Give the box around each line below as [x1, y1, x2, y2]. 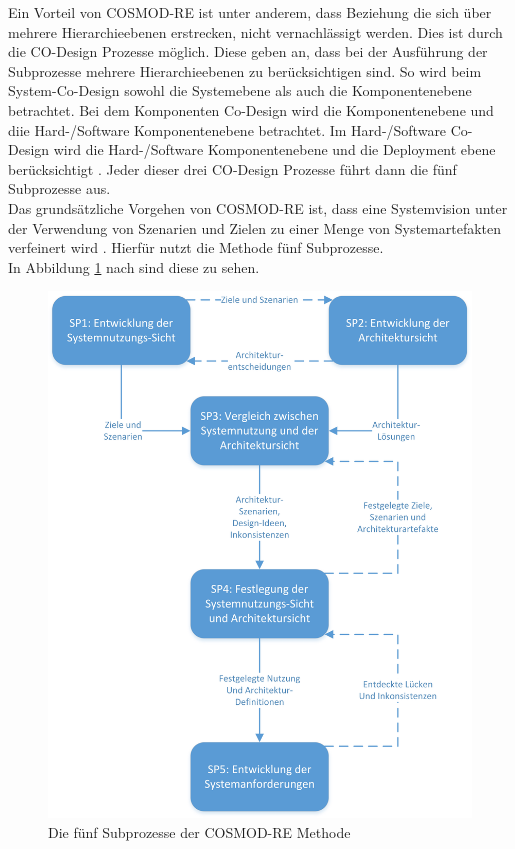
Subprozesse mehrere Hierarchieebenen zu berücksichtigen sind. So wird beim [8, 60, 482, 81]
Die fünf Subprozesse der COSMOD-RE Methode [48, 821, 351, 842]
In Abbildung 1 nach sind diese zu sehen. [8, 256, 260, 277]
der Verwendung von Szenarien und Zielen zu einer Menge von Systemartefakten [8, 217, 502, 238]
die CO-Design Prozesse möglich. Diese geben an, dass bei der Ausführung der [8, 41, 488, 62]
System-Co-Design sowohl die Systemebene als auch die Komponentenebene [8, 80, 472, 101]
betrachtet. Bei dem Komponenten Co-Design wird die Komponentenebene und [8, 99, 494, 120]
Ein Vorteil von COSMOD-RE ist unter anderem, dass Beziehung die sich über [8, 2, 492, 22]
